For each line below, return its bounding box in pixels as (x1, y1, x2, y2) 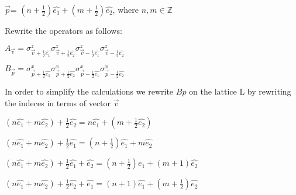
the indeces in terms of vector (5, 96, 111, 109)
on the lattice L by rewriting (189, 85, 291, 97)
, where (112, 4, 139, 15)
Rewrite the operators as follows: (5, 25, 122, 36)
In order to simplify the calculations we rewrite (5, 85, 174, 97)
